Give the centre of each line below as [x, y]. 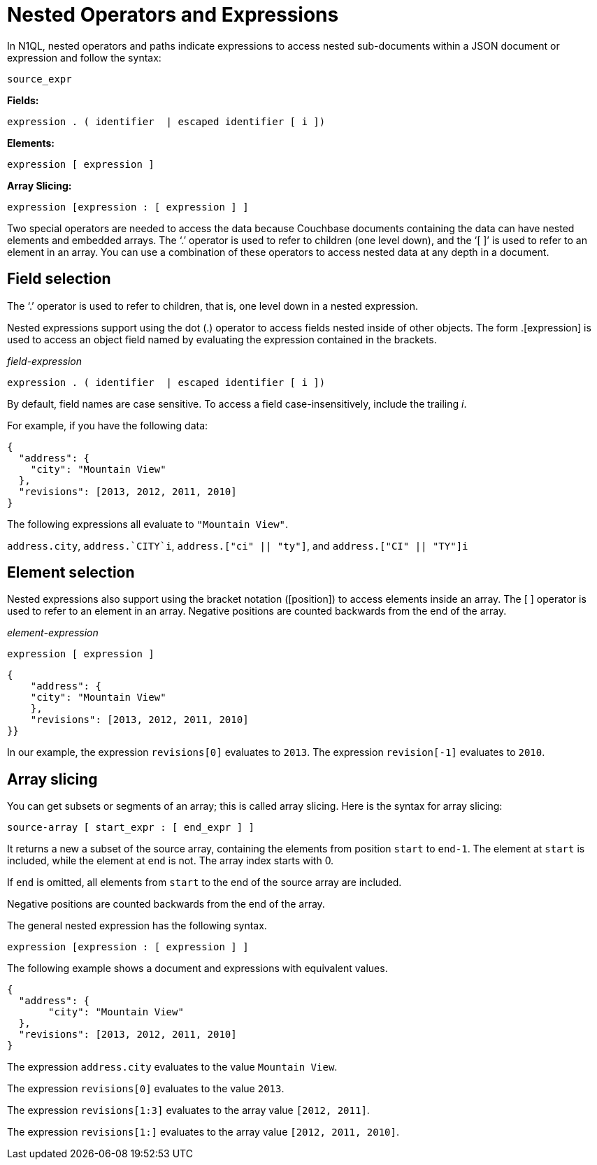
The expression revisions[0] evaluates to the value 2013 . [146, 1089]
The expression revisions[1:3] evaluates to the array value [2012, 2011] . [188, 1110]
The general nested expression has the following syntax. [137, 926]
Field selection [59, 279]
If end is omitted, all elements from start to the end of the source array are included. [204, 882]
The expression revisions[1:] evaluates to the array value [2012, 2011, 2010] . [203, 1132]
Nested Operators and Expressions [173, 15]
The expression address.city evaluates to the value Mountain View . [172, 1067]
